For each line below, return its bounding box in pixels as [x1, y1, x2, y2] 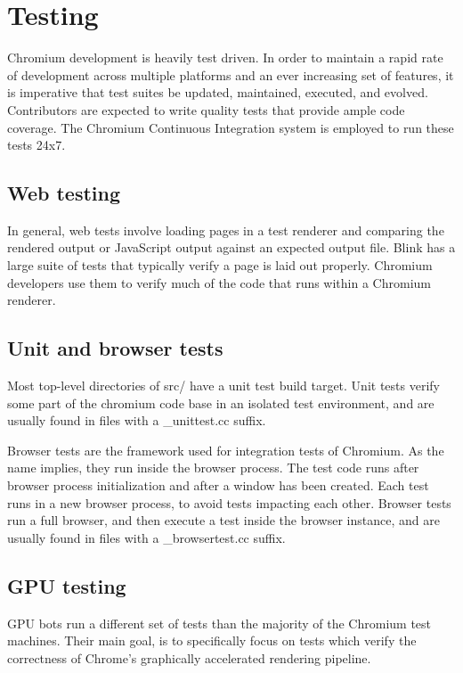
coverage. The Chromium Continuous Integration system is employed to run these [7, 118, 454, 136]
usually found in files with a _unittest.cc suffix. [7, 411, 266, 430]
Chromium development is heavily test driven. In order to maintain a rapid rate [7, 48, 443, 67]
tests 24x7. [7, 135, 66, 154]
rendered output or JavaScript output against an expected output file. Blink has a [7, 238, 456, 257]
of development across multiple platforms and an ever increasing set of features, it [7, 65, 454, 84]
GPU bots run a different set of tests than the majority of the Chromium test [7, 613, 432, 632]
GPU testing [7, 571, 126, 599]
